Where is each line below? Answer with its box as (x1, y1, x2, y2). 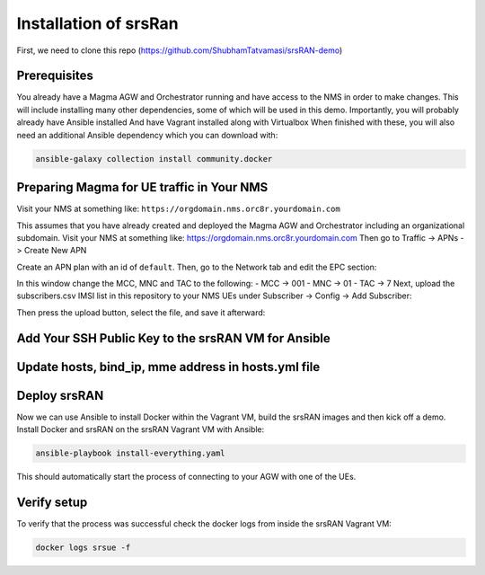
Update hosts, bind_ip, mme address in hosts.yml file (16, 359, 321, 375)
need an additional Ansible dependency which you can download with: (16, 129, 278, 140)
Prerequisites (16, 68, 93, 84)
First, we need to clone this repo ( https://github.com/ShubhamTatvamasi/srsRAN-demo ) (16, 45, 343, 56)
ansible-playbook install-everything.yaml (35, 448, 225, 458)
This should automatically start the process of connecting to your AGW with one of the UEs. (16, 472, 357, 482)
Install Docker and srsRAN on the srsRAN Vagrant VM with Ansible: (16, 424, 265, 435)
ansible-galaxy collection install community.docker (35, 154, 273, 164)
